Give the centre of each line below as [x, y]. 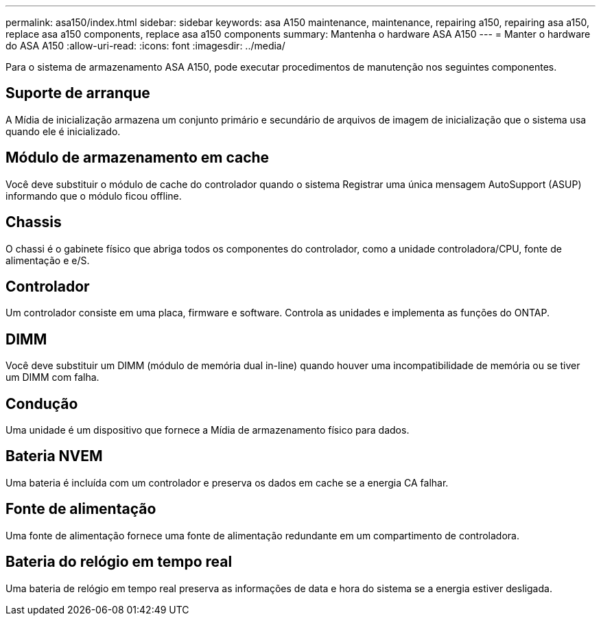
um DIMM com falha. [52, 377]
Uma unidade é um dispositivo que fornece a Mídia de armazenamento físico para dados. [208, 430]
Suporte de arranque [78, 93]
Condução [42, 403]
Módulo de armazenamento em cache [138, 158]
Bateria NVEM [54, 456]
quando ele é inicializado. [63, 131]
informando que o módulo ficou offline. [94, 196]
